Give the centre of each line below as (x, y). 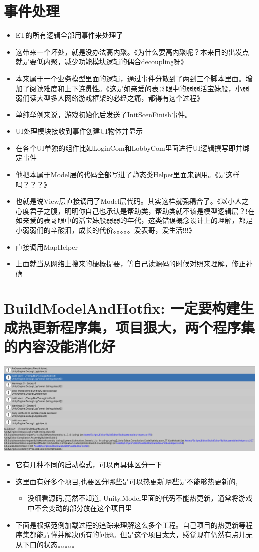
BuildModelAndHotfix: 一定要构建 (122, 307)
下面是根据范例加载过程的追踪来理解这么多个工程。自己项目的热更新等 (130, 524)
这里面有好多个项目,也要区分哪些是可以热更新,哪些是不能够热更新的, (127, 481)
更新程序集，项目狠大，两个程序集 (143, 327)
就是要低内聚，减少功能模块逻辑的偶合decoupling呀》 (102, 61)
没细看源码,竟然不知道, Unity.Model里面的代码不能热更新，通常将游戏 (140, 498)
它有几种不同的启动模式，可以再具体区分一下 (89, 465)
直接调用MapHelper (46, 247)
